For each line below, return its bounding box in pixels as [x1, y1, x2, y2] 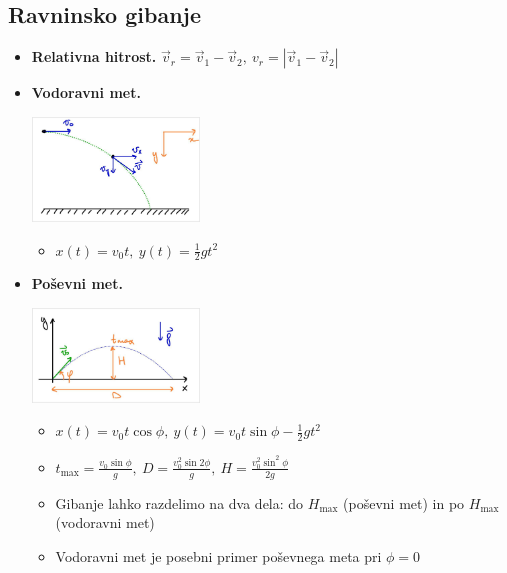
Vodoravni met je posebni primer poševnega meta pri [55, 545, 382, 566]
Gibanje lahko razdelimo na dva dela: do [55, 492, 304, 513]
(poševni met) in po [343, 492, 465, 513]
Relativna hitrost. [31, 46, 157, 67]
